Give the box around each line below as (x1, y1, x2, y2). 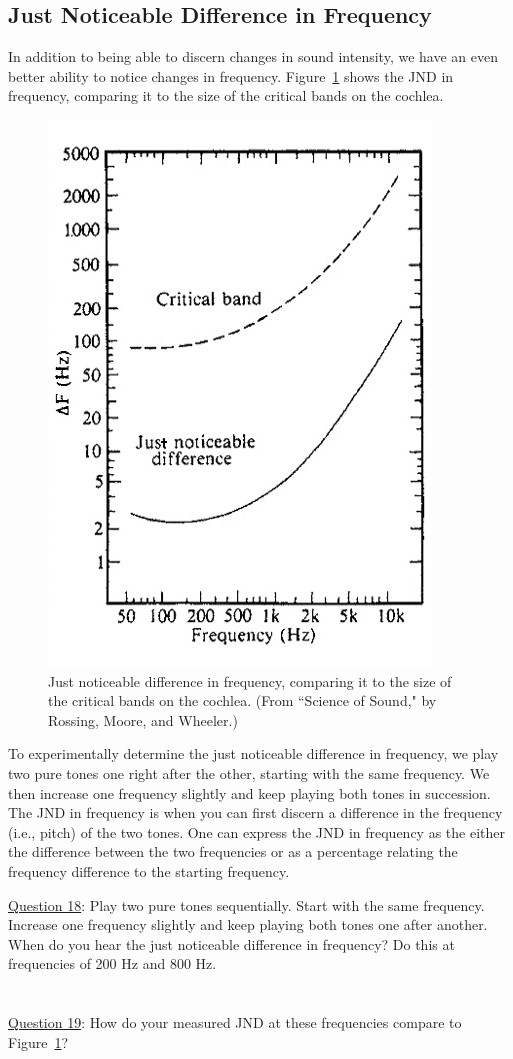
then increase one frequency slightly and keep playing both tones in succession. (8, 782, 491, 803)
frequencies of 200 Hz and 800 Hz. (8, 953, 217, 974)
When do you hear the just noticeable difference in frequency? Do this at (8, 933, 455, 954)
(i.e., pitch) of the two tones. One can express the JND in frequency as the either (8, 821, 505, 842)
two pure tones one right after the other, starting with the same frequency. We (8, 762, 490, 783)
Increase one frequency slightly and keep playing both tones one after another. (8, 914, 488, 935)
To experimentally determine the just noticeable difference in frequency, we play (8, 743, 499, 764)
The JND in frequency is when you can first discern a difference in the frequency (8, 802, 503, 823)
